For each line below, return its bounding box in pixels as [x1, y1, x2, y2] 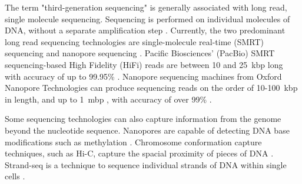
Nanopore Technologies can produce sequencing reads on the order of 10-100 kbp [5, 81, 298, 94]
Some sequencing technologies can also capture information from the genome [5, 113, 281, 125]
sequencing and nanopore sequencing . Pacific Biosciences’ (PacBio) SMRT [5, 47, 275, 59]
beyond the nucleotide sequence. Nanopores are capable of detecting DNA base [5, 124, 290, 136]
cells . [5, 170, 25, 182]
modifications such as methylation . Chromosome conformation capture [5, 135, 262, 148]
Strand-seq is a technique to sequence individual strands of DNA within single [5, 158, 287, 171]
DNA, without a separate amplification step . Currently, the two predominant [5, 24, 286, 36]
